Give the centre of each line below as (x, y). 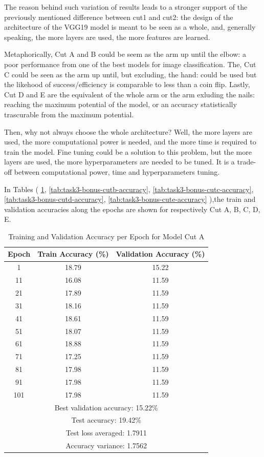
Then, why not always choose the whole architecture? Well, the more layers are (128, 131)
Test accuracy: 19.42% (106, 420)
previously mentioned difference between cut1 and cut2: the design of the (119, 17)
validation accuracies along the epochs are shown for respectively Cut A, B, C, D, (132, 209)
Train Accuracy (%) (73, 254)
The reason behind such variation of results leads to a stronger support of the (126, 7)
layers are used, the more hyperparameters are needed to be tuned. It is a (119, 162)
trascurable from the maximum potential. (69, 114)
